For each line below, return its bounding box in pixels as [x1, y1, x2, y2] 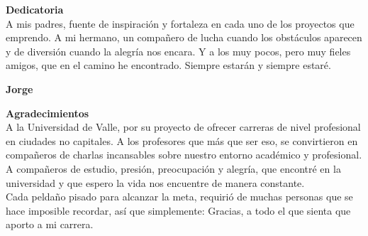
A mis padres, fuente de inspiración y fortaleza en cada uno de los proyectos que [6, 16, 355, 31]
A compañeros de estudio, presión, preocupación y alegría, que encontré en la [6, 161, 341, 176]
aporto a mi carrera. [6, 217, 94, 232]
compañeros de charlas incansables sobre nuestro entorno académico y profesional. [6, 147, 362, 162]
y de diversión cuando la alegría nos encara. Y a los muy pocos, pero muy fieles [6, 43, 351, 58]
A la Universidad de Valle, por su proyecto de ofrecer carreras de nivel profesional [6, 119, 361, 134]
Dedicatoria [6, 2, 64, 16]
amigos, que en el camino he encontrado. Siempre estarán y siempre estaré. [6, 58, 331, 73]
